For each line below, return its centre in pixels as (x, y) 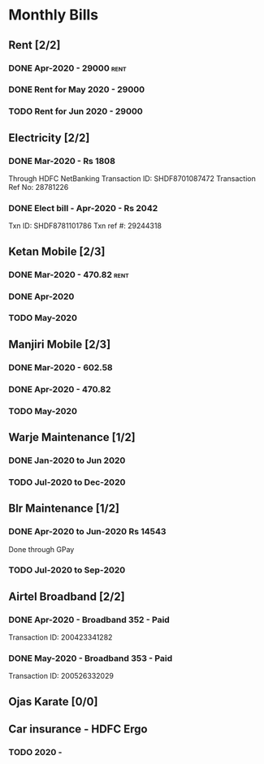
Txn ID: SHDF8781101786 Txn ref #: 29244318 (85, 226)
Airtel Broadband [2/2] (67, 596)
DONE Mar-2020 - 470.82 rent (69, 274)
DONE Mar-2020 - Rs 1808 (62, 161)
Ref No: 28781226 (39, 188)
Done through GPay (41, 549)
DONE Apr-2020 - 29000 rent (68, 68)
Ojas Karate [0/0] (53, 701)
